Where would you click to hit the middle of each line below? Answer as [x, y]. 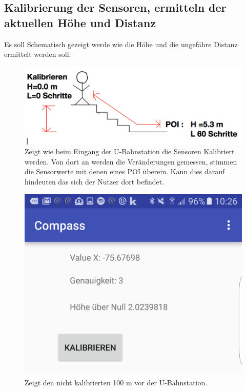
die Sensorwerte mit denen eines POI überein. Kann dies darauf [125, 171]
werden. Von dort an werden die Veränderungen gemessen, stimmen [131, 161]
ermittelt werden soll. [38, 54]
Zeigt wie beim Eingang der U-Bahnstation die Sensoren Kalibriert [130, 151]
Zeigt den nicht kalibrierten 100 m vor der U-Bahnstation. [116, 382]
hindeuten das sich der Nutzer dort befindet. [95, 182]
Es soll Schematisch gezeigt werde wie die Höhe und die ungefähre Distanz [121, 44]
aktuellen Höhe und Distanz [80, 22]
